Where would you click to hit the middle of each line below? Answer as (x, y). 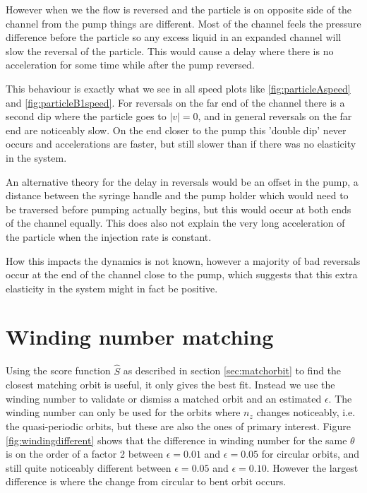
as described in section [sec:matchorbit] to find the (232, 370)
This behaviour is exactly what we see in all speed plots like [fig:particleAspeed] (178, 88)
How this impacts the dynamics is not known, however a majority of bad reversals (183, 260)
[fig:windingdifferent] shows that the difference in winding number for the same (176, 440)
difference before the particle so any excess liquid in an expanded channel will (174, 37)
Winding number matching (140, 337)
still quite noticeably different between (89, 467)
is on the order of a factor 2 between (85, 454)
